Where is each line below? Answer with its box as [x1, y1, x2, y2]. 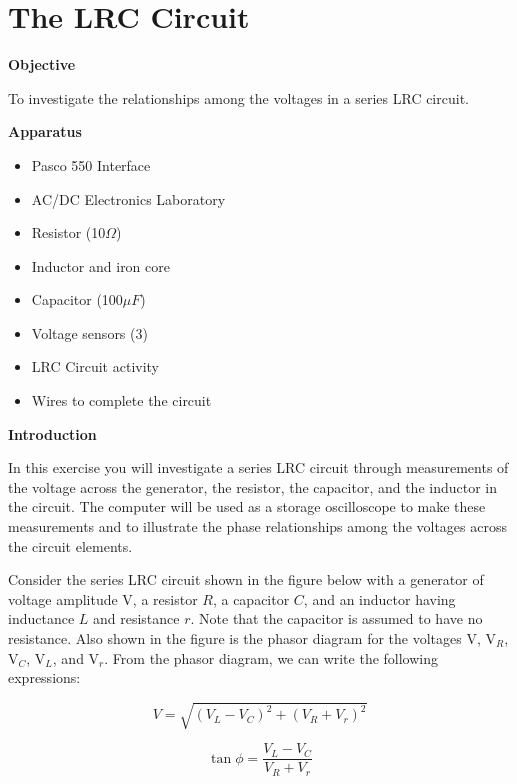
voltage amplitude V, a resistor [8, 588, 198, 609]
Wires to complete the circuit [31, 390, 212, 411]
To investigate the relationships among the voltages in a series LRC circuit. [8, 87, 469, 108]
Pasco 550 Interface [31, 154, 151, 175]
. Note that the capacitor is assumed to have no [190, 608, 483, 629]
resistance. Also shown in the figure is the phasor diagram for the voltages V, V [8, 628, 496, 648]
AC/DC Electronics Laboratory [31, 188, 226, 209]
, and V [52, 647, 100, 668]
